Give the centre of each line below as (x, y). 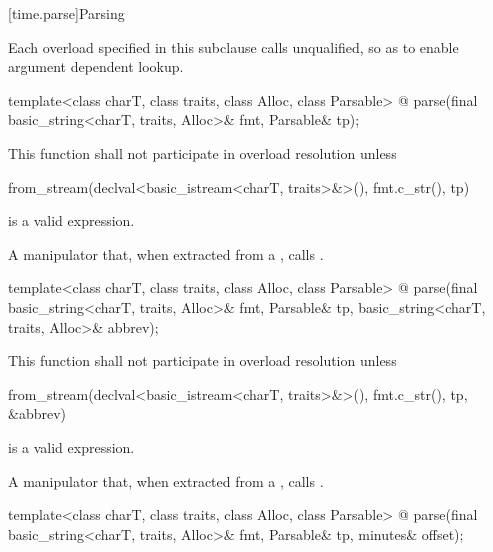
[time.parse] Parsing (66, 13)
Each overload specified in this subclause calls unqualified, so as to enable (233, 46)
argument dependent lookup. (96, 66)
